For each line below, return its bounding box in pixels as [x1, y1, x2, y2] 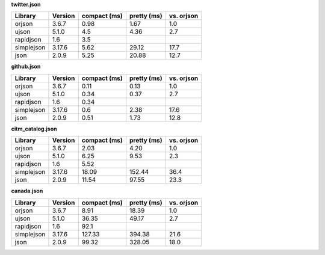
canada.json [11, 187, 43, 195]
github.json [11, 63, 41, 70]
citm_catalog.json [11, 125, 57, 132]
